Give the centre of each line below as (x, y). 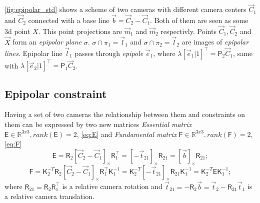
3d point (17, 31)
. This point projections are (80, 31)
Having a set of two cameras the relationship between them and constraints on (125, 114)
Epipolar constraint (56, 93)
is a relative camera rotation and (112, 186)
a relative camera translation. (49, 196)
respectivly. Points (188, 31)
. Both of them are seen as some (199, 20)
